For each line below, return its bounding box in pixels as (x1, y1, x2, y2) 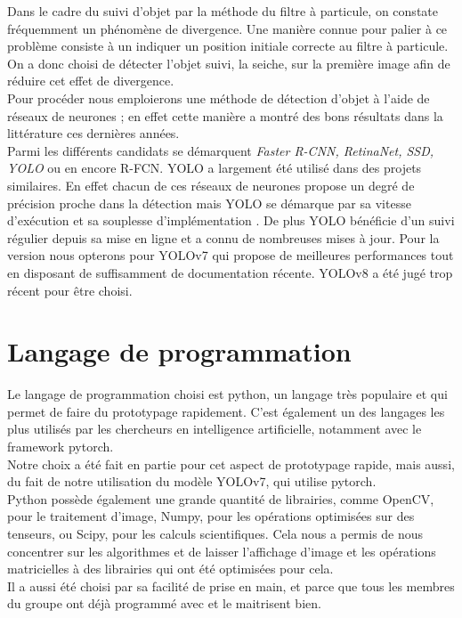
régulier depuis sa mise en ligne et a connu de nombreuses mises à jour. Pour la (7, 228, 440, 247)
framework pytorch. (7, 437, 114, 455)
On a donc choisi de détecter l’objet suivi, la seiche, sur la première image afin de (7, 53, 450, 72)
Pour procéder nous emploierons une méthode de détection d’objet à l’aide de (7, 88, 430, 107)
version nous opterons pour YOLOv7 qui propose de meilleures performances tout (7, 246, 454, 264)
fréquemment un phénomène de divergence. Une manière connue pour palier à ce (7, 19, 448, 37)
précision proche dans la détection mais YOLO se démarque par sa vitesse (7, 193, 411, 212)
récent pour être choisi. (7, 281, 133, 299)
